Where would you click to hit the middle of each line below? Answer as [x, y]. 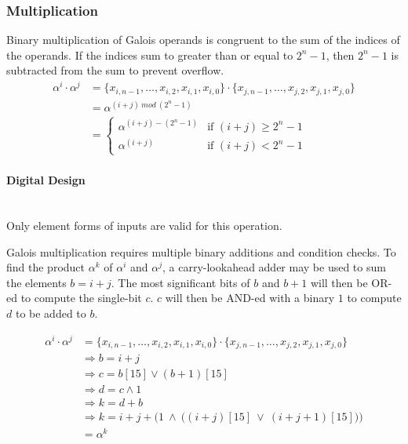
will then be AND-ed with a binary [250, 298]
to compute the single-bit [81, 298]
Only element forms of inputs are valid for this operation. [144, 226]
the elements [36, 282]
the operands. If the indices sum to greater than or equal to [150, 55]
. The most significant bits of [180, 282]
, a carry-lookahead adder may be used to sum [274, 267]
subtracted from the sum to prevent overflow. [115, 70]
